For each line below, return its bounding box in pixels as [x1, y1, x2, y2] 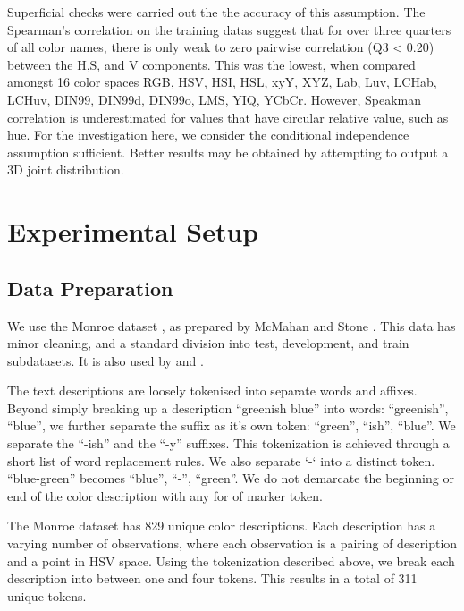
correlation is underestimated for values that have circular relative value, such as [7, 107, 449, 126]
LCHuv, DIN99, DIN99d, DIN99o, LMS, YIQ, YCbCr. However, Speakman [7, 89, 422, 108]
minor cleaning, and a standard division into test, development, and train [7, 334, 409, 352]
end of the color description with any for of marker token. [7, 486, 324, 505]
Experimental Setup [7, 213, 259, 250]
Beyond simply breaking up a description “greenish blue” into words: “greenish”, [7, 398, 449, 417]
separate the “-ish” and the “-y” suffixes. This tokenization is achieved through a [7, 434, 450, 453]
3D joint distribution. [7, 160, 124, 179]
